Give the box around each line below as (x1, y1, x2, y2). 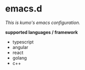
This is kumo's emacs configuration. (5, 19, 80, 25)
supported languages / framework (5, 29, 78, 35)
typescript (12, 38, 34, 45)
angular (12, 44, 28, 50)
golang (12, 54, 27, 60)
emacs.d (5, 3, 42, 14)
